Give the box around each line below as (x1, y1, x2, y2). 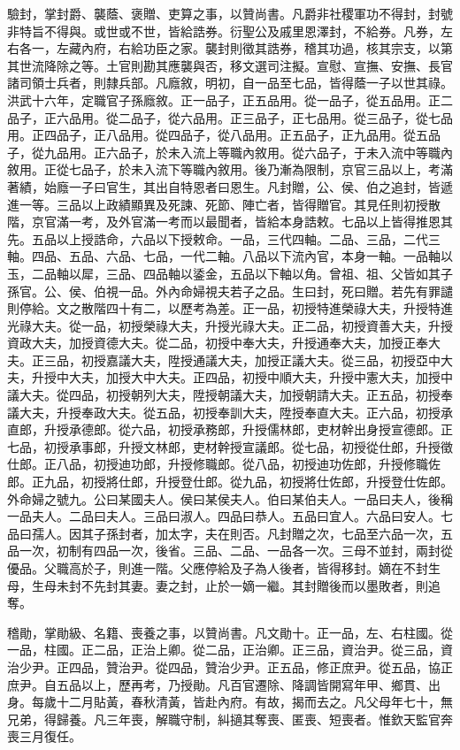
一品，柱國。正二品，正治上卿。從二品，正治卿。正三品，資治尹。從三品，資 (7, 640, 453, 659)
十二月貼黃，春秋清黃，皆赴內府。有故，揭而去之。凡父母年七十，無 (56, 693, 453, 711)
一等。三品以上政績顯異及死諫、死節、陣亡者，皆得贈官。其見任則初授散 (19, 195, 441, 213)
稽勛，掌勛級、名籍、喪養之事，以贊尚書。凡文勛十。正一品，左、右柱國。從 (7, 623, 453, 641)
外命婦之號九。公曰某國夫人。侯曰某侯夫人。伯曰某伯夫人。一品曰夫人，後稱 (7, 489, 453, 508)
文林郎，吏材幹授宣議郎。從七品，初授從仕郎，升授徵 (142, 437, 453, 455)
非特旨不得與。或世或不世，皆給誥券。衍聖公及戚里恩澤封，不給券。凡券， (7, 21, 441, 40)
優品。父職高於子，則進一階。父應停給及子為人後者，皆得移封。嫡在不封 (7, 559, 428, 577)
